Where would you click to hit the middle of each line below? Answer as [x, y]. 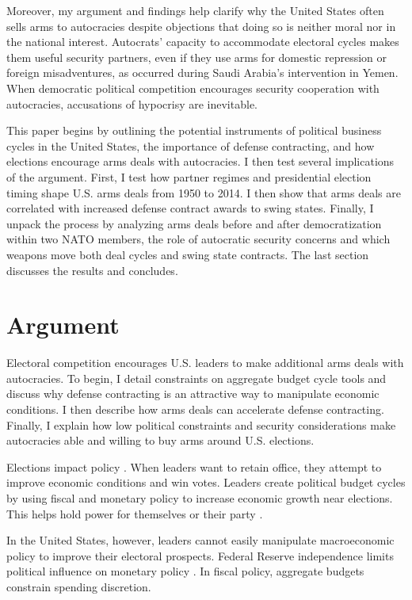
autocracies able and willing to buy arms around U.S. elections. [160, 440]
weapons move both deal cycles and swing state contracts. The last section [188, 254]
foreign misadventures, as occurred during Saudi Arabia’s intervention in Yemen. [202, 73]
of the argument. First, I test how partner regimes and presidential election [189, 176]
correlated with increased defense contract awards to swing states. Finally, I [190, 208]
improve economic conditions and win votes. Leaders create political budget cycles [206, 482]
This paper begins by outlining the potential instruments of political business [194, 130]
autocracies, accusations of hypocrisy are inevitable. [132, 103]
